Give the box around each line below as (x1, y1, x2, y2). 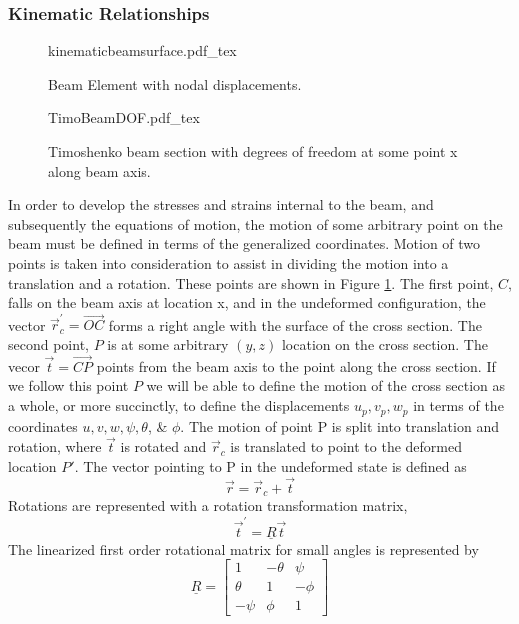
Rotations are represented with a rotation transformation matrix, (8, 495, 408, 516)
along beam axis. (48, 160, 151, 181)
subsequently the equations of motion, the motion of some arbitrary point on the (8, 213, 503, 234)
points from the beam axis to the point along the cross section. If (96, 355, 496, 376)
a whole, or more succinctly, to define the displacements (8, 395, 350, 416)
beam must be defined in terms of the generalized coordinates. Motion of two (8, 233, 481, 254)
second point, (8, 334, 89, 355)
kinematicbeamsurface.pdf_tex (48, 40, 237, 61)
